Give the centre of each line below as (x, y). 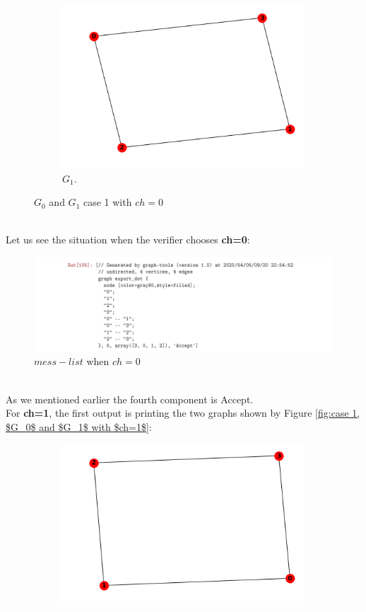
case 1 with (107, 202)
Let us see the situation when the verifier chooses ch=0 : (128, 239)
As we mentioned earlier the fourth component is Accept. (130, 399)
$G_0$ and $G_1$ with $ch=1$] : (79, 426)
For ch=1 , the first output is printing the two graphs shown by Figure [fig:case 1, (183, 413)
